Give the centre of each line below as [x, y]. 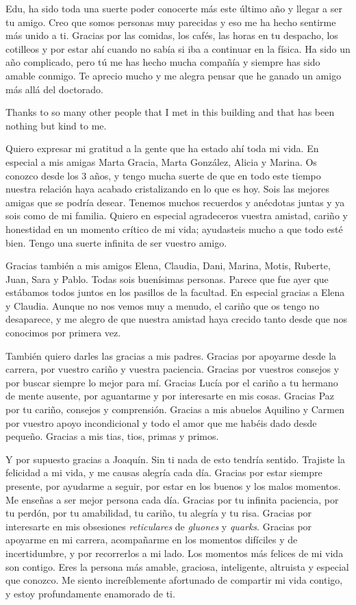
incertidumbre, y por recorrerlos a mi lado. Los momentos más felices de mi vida [175, 553]
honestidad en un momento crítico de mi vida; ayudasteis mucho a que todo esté [174, 229]
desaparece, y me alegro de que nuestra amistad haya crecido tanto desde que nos [177, 319]
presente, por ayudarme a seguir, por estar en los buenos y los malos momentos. [173, 486]
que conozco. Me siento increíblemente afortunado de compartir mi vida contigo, [174, 580]
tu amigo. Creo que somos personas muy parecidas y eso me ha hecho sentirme [171, 22]
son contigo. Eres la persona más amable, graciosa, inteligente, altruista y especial [177, 566]
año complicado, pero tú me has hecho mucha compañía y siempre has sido [163, 62]
